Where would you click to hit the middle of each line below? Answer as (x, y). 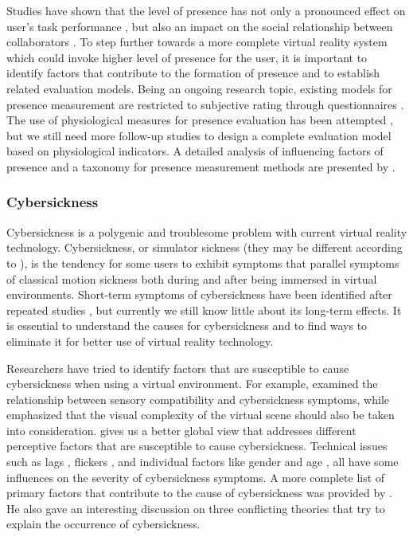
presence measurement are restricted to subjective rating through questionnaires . (205, 104)
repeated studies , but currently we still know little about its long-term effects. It (204, 310)
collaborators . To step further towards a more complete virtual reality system (197, 42)
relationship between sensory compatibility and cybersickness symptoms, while (198, 399)
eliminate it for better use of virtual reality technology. (140, 341)
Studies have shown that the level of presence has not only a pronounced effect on (206, 10)
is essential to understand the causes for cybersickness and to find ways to (187, 325)
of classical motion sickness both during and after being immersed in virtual (192, 278)
